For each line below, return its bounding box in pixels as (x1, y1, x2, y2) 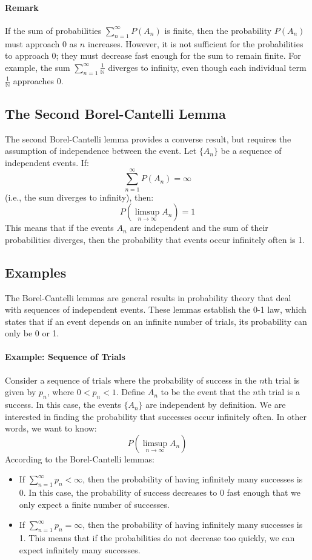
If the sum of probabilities (5, 24, 102, 36)
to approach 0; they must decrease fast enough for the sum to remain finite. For (5, 49, 301, 62)
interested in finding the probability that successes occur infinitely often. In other (5, 410, 307, 422)
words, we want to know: (5, 422, 97, 435)
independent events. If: (5, 156, 89, 168)
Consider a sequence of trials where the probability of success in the (5, 373, 257, 386)
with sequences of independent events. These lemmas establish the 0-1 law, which (5, 303, 307, 316)
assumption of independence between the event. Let (5, 144, 197, 157)
